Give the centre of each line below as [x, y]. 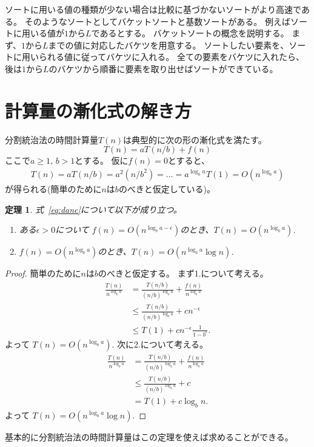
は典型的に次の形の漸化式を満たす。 [195, 139]
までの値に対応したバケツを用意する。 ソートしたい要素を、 [169, 45]
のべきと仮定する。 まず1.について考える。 [183, 273]
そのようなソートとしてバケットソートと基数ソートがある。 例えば [157, 21]
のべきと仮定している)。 [167, 188]
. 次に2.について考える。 [160, 344]
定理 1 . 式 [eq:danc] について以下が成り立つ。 [93, 209]
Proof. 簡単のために [43, 273]
